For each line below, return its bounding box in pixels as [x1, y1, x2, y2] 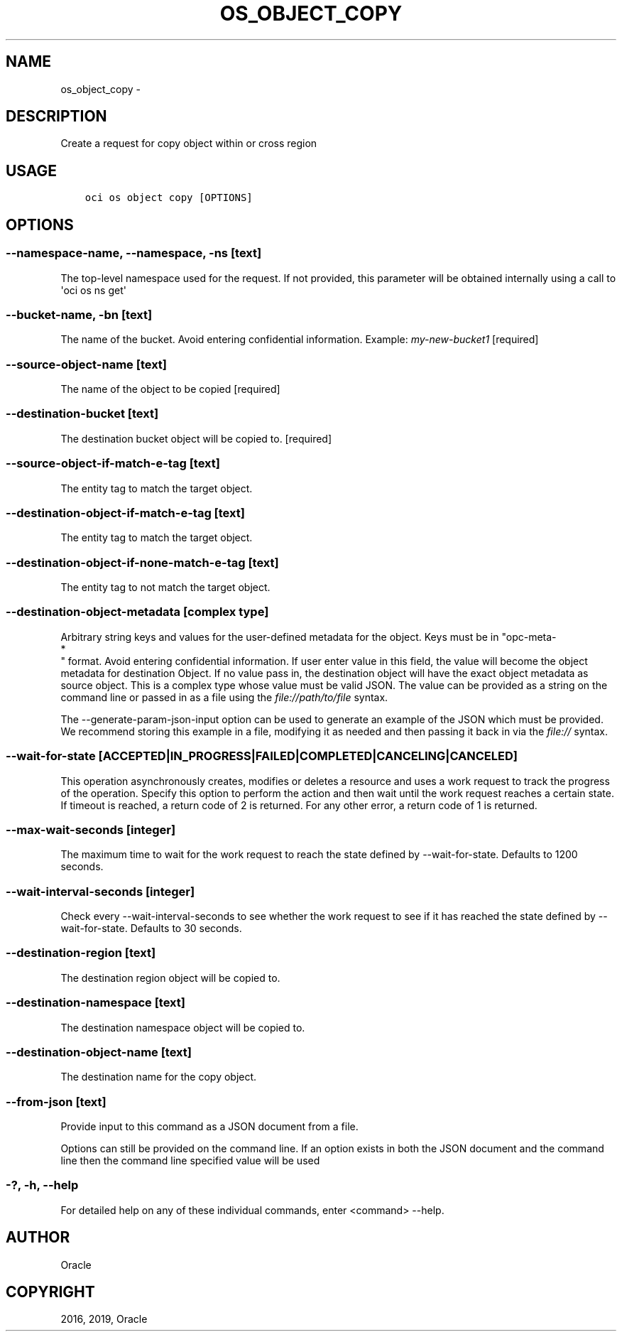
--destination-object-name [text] [6, 1044, 192, 1059]
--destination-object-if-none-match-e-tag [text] [6, 555, 279, 570]
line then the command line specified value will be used [60, 1154, 320, 1167]
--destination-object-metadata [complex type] [6, 605, 269, 619]
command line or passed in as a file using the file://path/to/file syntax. [60, 691, 388, 703]
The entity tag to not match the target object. [60, 581, 271, 593]
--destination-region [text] [6, 946, 156, 960]
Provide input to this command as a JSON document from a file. [60, 1120, 359, 1132]
